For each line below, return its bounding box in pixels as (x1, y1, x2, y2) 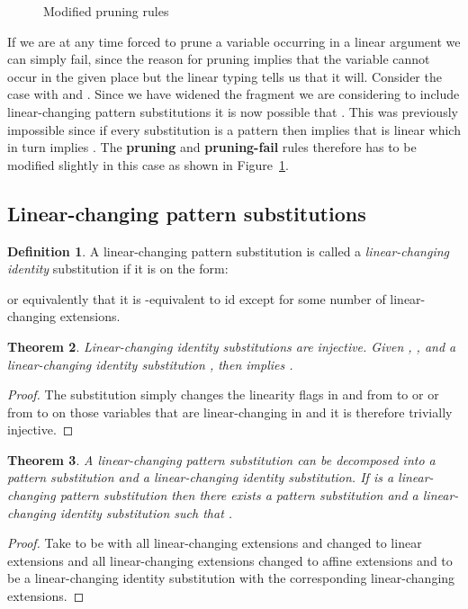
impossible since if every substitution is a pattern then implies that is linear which (7, 120, 461, 139)
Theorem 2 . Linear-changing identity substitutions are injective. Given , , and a (7, 336, 456, 355)
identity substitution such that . (59, 503, 233, 522)
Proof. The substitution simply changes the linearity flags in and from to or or (7, 385, 439, 404)
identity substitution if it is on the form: (7, 259, 229, 278)
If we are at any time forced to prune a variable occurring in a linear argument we (7, 31, 461, 50)
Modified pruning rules (43, 2, 169, 20)
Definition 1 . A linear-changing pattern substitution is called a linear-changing (7, 241, 449, 260)
